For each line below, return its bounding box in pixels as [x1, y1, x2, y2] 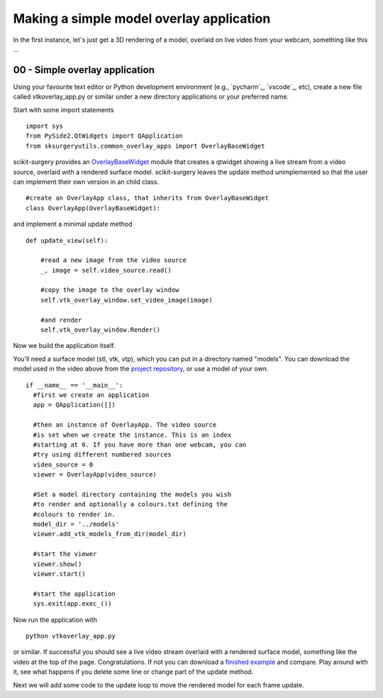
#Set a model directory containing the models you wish [33, 490, 232, 498]
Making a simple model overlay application [13, 11, 271, 26]
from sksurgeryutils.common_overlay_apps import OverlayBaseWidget [26, 142, 265, 150]
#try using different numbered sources [33, 451, 172, 459]
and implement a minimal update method [13, 220, 133, 229]
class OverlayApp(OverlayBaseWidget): [26, 204, 161, 212]
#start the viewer [33, 550, 97, 558]
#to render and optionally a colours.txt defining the [33, 501, 228, 508]
